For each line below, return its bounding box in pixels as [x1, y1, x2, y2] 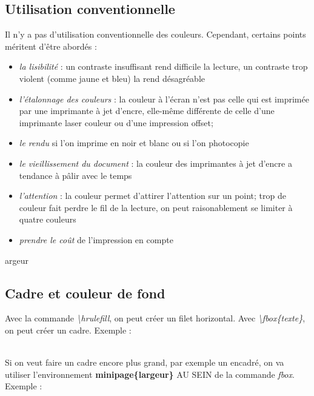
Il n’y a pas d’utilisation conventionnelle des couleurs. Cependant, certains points [5, 28, 306, 41]
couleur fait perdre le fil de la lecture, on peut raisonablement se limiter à [19, 201, 293, 213]
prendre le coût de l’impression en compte [19, 233, 173, 246]
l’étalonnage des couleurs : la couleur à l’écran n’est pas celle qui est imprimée [19, 92, 309, 105]
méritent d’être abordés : [5, 39, 97, 52]
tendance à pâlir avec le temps [19, 169, 132, 181]
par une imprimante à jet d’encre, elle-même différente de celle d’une [19, 104, 275, 117]
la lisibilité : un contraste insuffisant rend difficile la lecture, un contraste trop [19, 60, 308, 73]
